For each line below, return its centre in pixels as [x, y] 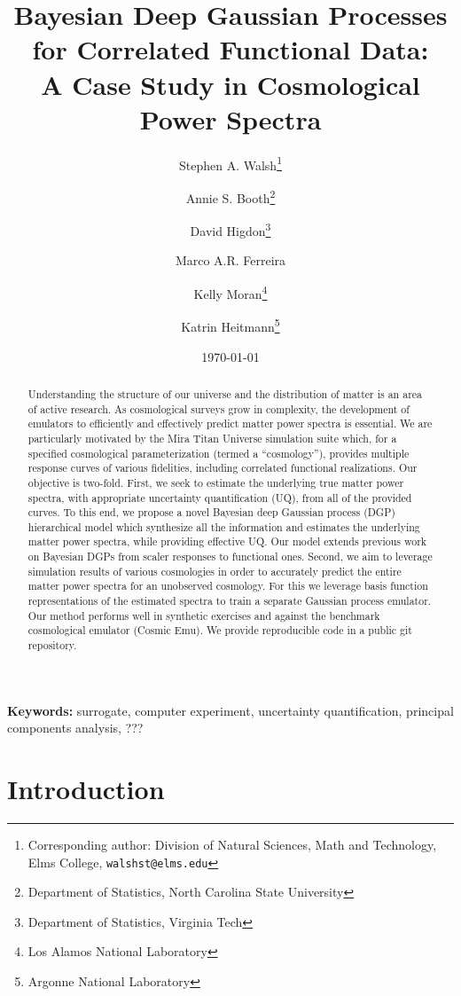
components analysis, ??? [75, 728]
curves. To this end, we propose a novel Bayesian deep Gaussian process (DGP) [211, 512]
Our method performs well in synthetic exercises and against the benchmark [204, 615]
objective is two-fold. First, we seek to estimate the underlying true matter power [216, 482]
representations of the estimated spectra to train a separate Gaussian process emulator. [230, 601]
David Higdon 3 [230, 229]
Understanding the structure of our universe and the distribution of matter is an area [225, 393]
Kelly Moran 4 [230, 292]
